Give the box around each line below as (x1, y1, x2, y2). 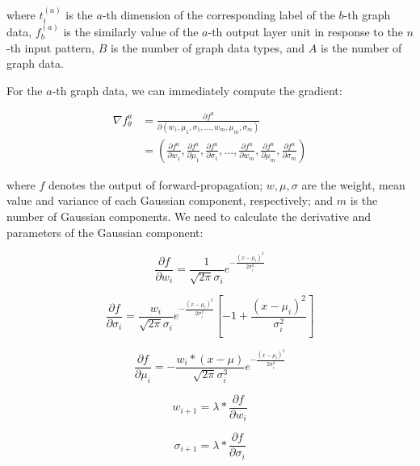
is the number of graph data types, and (110, 39, 305, 56)
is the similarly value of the (63, 23, 199, 40)
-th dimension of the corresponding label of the (102, 6, 335, 23)
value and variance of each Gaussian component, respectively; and (6, 192, 334, 209)
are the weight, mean (301, 176, 405, 193)
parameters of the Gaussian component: (6, 223, 204, 240)
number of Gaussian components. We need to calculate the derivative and (6, 208, 372, 225)
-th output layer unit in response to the (208, 23, 403, 40)
